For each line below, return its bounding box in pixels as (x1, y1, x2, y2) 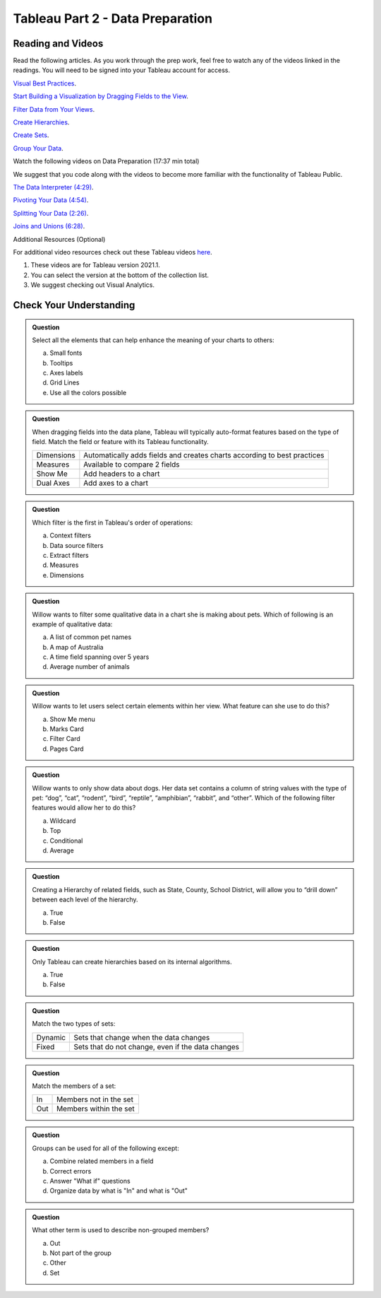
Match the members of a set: (32, 1082, 116, 1090)
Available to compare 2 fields (83, 460, 180, 469)
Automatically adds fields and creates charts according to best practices (83, 450, 325, 460)
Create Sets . (13, 131, 49, 139)
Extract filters (49, 551, 89, 559)
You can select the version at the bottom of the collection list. (30, 271, 210, 279)
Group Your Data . (13, 144, 64, 152)
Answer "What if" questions (49, 1176, 131, 1185)
